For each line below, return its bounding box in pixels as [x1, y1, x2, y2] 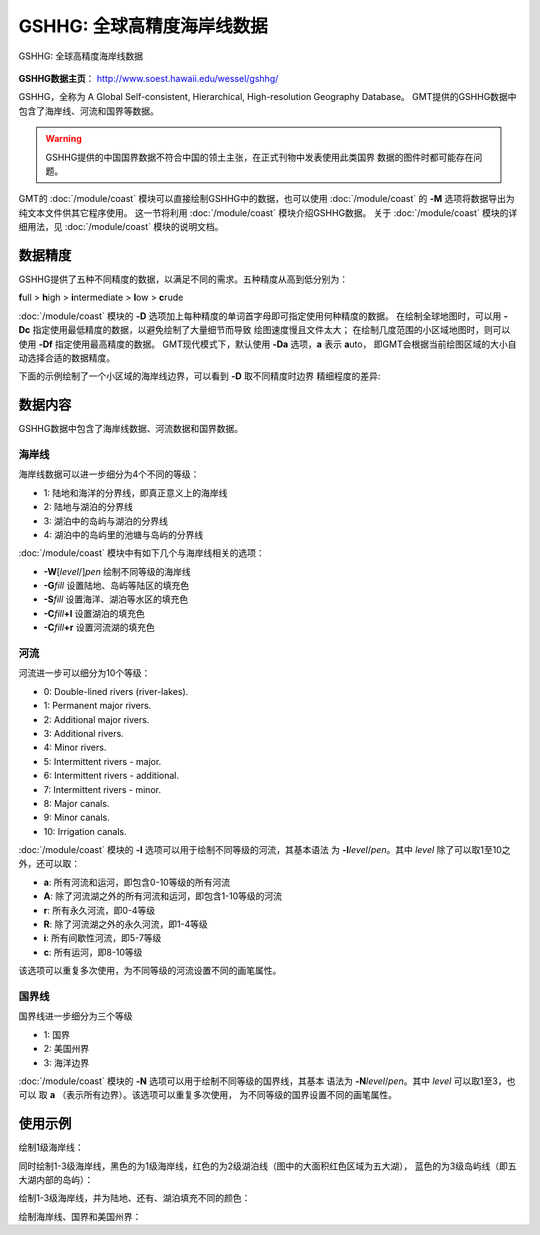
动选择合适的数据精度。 [18, 351, 115, 364]
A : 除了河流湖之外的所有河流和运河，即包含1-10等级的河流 [43, 890, 283, 902]
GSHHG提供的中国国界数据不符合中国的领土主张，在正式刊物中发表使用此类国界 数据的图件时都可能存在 [45, 151, 474, 163]
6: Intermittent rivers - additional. [43, 770, 180, 782]
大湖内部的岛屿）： [18, 1174, 94, 1185]
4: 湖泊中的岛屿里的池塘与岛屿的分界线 [43, 528, 204, 540]
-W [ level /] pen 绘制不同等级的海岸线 [43, 565, 192, 577]
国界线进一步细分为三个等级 [18, 1010, 133, 1022]
